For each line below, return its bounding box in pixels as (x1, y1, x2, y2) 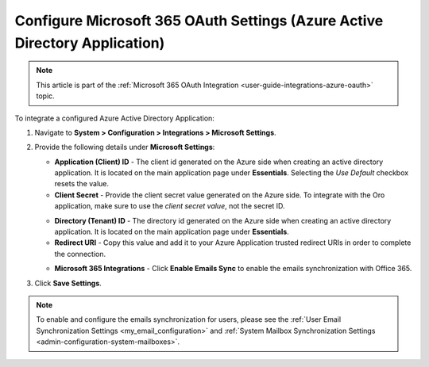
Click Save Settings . (34, 278, 102, 288)
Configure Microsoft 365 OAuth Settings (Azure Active (14, 12, 384, 29)
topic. (36, 91, 55, 101)
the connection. (54, 249, 106, 258)
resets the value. (54, 179, 110, 189)
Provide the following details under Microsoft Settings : (34, 143, 215, 152)
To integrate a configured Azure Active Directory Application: (14, 113, 214, 123)
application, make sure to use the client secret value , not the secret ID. (54, 201, 285, 211)
